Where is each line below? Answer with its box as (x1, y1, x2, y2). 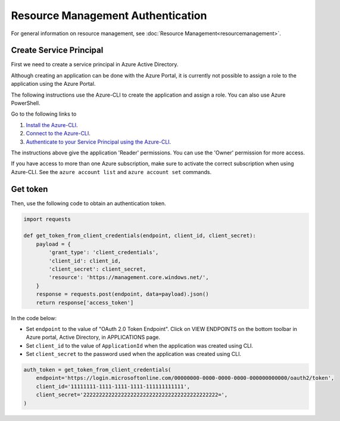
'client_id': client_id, (48, 257, 121, 264)
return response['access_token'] (36, 299, 134, 306)
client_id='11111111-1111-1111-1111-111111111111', (36, 383, 191, 390)
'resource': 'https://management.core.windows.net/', (48, 274, 209, 281)
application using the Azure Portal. (11, 81, 96, 88)
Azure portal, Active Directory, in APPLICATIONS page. (26, 334, 161, 341)
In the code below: (11, 314, 57, 321)
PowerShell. (11, 100, 40, 107)
